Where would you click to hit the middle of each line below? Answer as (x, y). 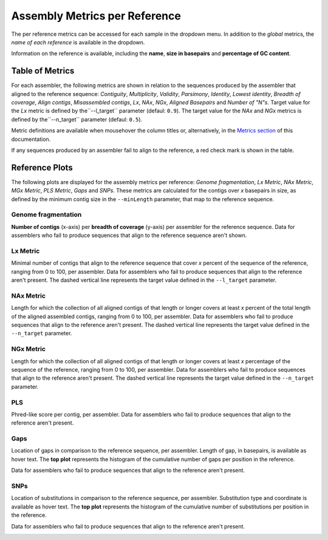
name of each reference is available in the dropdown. (78, 42)
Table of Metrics (43, 71)
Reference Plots (42, 167)
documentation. (31, 139)
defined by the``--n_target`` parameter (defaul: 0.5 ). (77, 119)
